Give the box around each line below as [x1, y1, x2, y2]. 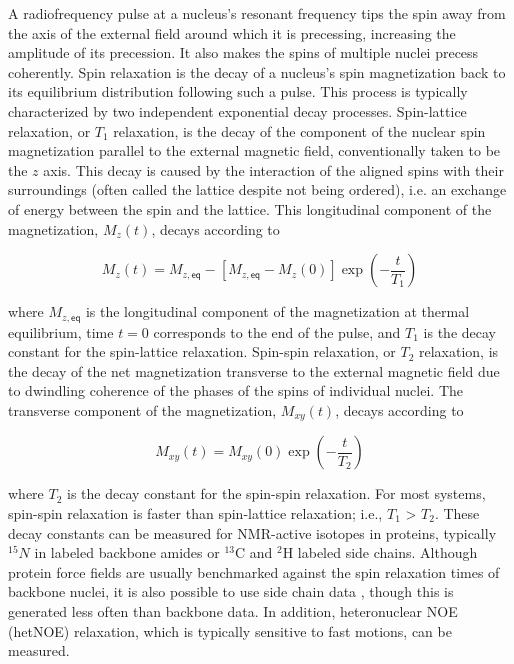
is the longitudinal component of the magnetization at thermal [85, 301, 470, 322]
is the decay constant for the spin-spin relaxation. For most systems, [67, 483, 486, 504]
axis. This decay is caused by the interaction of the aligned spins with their [43, 159, 504, 180]
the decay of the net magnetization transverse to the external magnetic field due [8, 360, 500, 381]
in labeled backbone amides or [34, 542, 220, 563]
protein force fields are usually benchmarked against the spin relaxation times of [8, 561, 500, 582]
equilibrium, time [8, 321, 114, 342]
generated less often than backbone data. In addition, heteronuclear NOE [8, 600, 458, 621]
